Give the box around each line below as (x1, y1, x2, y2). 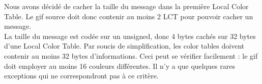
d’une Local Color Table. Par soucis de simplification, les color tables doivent (4, 40, 245, 51)
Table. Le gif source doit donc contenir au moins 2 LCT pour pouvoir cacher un (4, 11, 253, 21)
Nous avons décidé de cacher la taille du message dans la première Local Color (4, 1, 249, 11)
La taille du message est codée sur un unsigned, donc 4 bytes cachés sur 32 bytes (4, 30, 256, 41)
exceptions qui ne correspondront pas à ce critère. (4, 70, 159, 81)
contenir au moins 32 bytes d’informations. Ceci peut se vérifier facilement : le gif (4, 50, 258, 61)
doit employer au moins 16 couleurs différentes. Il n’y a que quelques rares (4, 60, 235, 71)
